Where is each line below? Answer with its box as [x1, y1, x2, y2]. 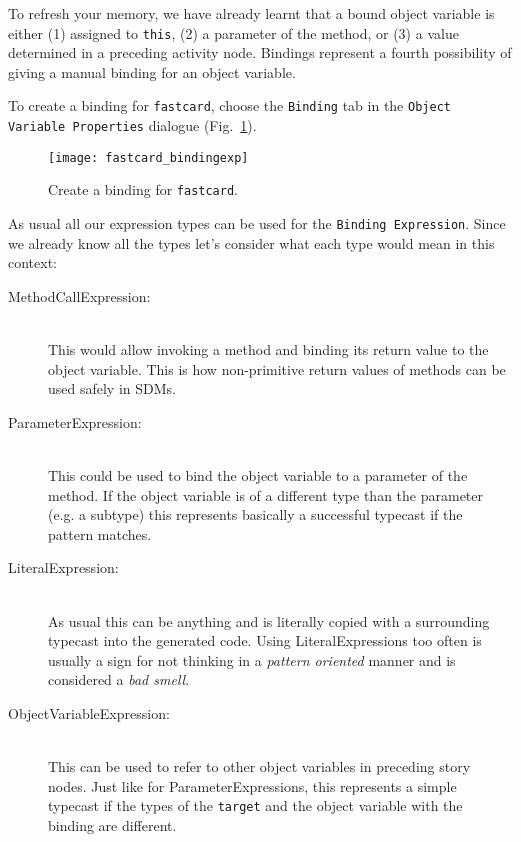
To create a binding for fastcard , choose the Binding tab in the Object [8, 95, 451, 116]
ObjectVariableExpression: [8, 703, 170, 723]
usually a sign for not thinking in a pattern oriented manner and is [48, 649, 456, 670]
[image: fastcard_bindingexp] [48, 150, 249, 165]
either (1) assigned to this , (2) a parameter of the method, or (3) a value [8, 22, 459, 43]
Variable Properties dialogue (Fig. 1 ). [8, 115, 257, 136]
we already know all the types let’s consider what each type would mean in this [8, 232, 495, 253]
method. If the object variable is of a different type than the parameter [48, 484, 484, 505]
